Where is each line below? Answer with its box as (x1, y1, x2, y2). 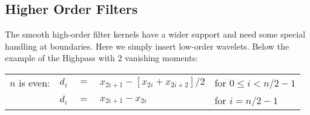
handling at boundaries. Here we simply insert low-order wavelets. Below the (5, 39, 289, 52)
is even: (18, 75, 50, 90)
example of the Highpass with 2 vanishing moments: (5, 51, 198, 64)
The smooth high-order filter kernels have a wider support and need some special (5, 28, 306, 41)
